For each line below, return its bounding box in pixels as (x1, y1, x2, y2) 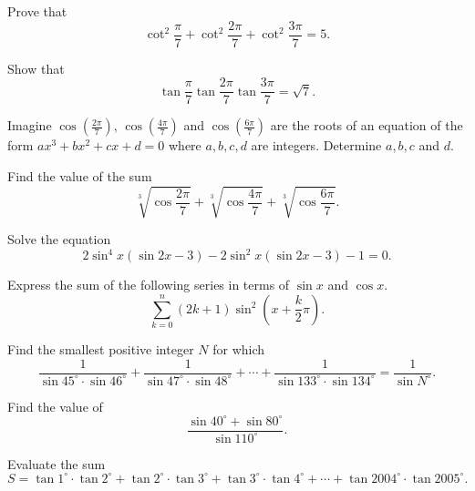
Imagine (7, 116, 52, 135)
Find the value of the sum (7, 166, 152, 185)
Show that (7, 58, 65, 77)
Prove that (7, 2, 67, 20)
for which (212, 340, 265, 359)
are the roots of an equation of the (270, 116, 463, 135)
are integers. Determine (251, 136, 382, 155)
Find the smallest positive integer (7, 340, 194, 359)
